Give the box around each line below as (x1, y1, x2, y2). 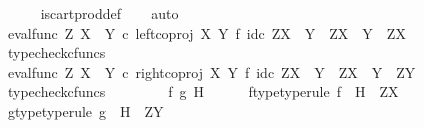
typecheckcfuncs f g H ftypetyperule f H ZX (7, 81, 399, 102)
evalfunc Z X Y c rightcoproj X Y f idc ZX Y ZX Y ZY (7, 61, 416, 82)
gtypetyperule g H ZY (7, 100, 164, 121)
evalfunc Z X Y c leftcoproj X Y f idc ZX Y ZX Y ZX (7, 22, 406, 43)
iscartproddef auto (40, 3, 179, 23)
